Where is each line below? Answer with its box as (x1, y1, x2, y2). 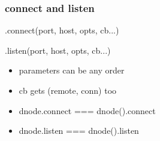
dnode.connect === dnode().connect (19, 104, 156, 117)
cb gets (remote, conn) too (19, 84, 117, 96)
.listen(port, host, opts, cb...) (5, 44, 111, 56)
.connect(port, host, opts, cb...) (5, 24, 119, 36)
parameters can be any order (19, 64, 125, 76)
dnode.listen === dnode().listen (19, 124, 139, 137)
